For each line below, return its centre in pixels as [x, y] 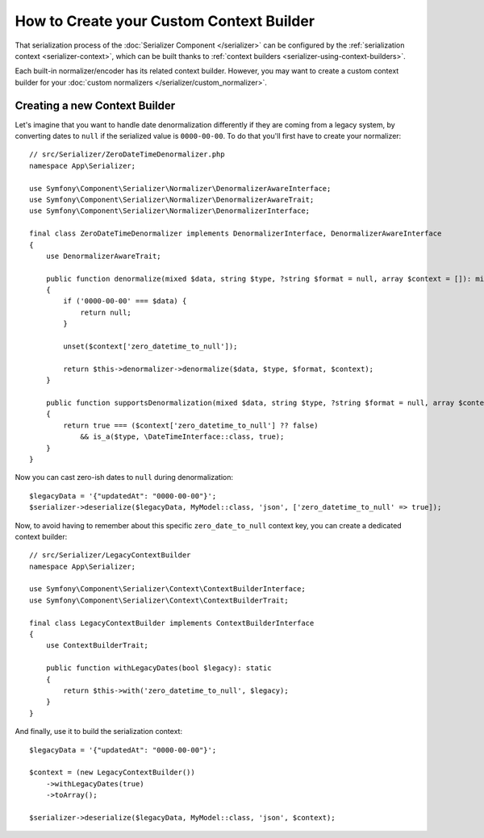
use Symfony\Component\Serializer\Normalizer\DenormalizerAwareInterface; [180, 188]
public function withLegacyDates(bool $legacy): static [159, 668]
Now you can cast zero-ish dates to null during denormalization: [124, 477]
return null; [106, 312]
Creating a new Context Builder [95, 105]
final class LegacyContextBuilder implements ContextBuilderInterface [172, 623]
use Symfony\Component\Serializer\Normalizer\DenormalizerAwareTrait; [172, 199]
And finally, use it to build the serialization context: [99, 732]
